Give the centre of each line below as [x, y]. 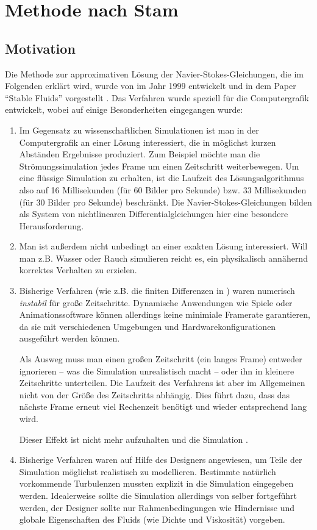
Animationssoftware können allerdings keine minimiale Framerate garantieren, [165, 314]
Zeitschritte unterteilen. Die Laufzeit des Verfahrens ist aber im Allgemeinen [162, 383]
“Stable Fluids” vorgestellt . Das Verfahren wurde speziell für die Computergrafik [157, 97]
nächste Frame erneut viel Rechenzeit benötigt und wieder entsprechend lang [163, 406]
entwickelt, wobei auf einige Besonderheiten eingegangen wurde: [124, 109]
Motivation [40, 48]
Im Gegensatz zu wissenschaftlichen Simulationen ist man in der [139, 130]
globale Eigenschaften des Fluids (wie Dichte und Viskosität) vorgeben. [152, 519]
